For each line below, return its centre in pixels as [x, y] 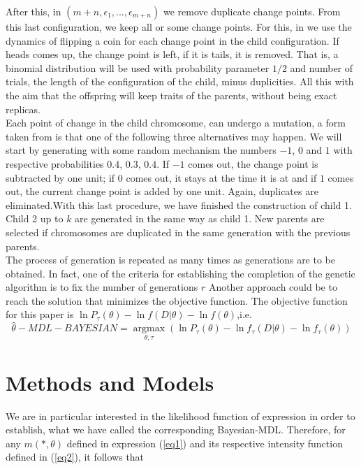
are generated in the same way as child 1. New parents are [200, 218]
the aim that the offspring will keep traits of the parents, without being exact [171, 95]
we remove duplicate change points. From [252, 11]
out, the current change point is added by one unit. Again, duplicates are [162, 191]
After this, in [34, 11]
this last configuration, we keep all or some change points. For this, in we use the [179, 27]
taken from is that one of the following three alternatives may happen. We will [174, 136]
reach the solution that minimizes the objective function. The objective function [177, 300]
